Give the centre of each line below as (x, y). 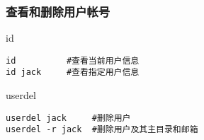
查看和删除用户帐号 (58, 11)
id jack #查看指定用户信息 (73, 72)
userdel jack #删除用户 (68, 118)
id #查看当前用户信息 (73, 60)
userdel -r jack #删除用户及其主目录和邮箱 (102, 130)
